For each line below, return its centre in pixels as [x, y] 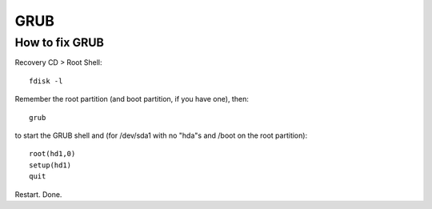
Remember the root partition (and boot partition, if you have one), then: [132, 99]
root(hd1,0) [52, 154]
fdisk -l [46, 81]
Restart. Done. [38, 194]
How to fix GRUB [59, 42]
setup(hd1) [50, 165]
